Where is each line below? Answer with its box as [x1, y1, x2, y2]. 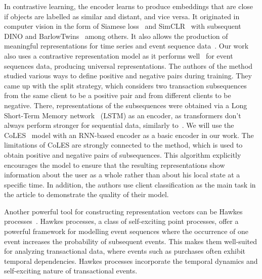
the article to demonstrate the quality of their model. [4, 189, 169, 200]
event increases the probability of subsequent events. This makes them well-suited [4, 236, 257, 246]
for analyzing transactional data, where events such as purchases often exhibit [4, 246, 246, 256]
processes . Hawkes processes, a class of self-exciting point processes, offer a [4, 216, 239, 226]
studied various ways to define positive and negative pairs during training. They [4, 70, 252, 81]
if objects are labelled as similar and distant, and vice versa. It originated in [4, 11, 240, 21]
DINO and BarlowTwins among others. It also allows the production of [4, 30, 228, 41]
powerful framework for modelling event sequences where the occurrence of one [4, 226, 248, 237]
